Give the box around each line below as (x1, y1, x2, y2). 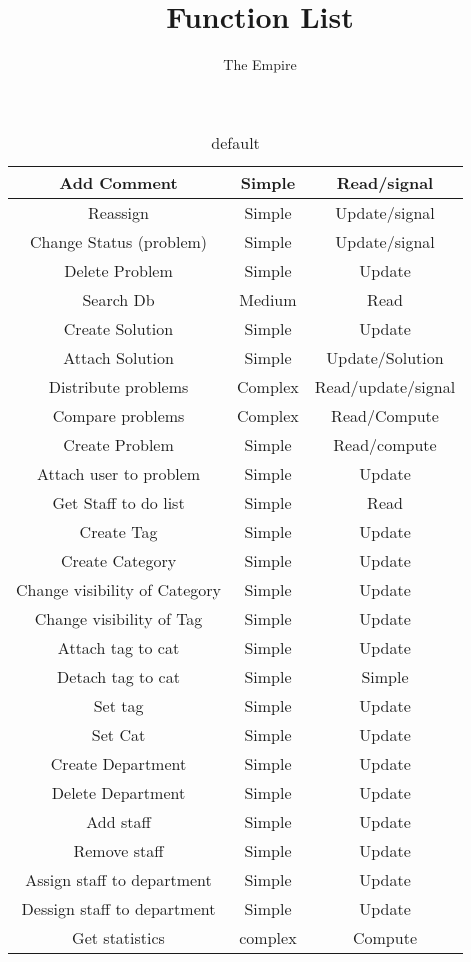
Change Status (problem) (30, 229, 208, 253)
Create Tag (79, 519, 158, 543)
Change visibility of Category (16, 577, 222, 601)
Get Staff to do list (52, 490, 185, 514)
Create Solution (63, 316, 174, 340)
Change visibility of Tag (34, 606, 203, 630)
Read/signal (336, 170, 434, 194)
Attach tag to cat (57, 635, 180, 659)
